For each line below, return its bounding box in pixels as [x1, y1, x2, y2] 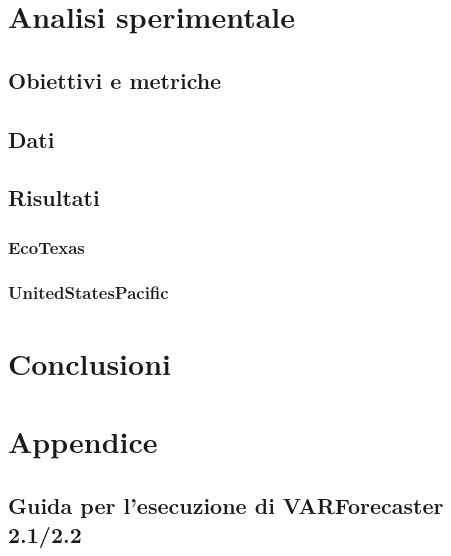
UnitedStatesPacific [8, 280, 169, 305]
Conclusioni [8, 342, 171, 383]
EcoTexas [8, 234, 85, 259]
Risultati [8, 182, 100, 213]
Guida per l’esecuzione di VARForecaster [8, 489, 444, 520]
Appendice [8, 420, 158, 461]
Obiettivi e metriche [8, 64, 222, 95]
